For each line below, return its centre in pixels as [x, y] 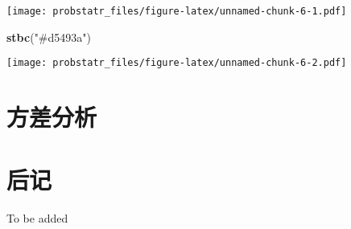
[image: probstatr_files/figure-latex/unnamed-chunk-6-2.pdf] [177, 63]
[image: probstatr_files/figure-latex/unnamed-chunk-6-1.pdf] [177, 11]
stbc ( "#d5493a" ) [49, 37]
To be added [37, 218]
